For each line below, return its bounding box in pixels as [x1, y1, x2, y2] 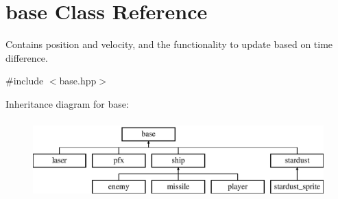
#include [5, 73, 44, 88]
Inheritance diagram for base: [5, 96, 129, 110]
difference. [5, 50, 48, 65]
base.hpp [59, 73, 97, 88]
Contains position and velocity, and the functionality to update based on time [5, 37, 333, 51]
